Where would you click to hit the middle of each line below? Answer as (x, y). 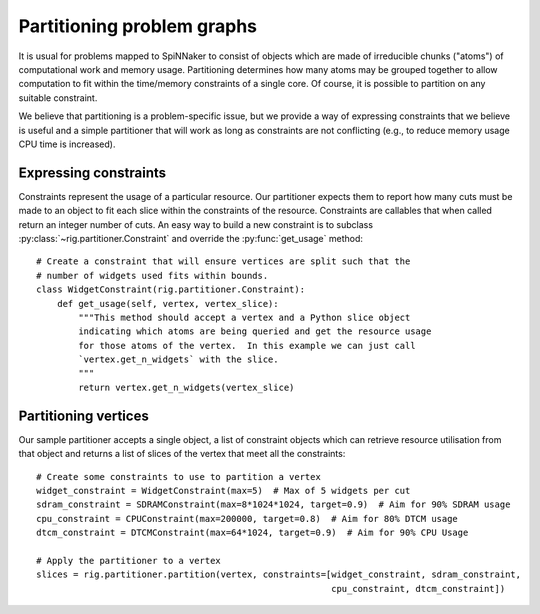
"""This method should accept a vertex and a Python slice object (244, 317)
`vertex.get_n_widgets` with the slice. (178, 359)
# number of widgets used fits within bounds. (152, 275)
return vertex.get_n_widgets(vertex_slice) (186, 387)
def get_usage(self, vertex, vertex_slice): (167, 303)
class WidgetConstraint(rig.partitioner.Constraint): (170, 289)
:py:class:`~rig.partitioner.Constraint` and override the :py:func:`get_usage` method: (191, 238)
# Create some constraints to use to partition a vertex (179, 476)
